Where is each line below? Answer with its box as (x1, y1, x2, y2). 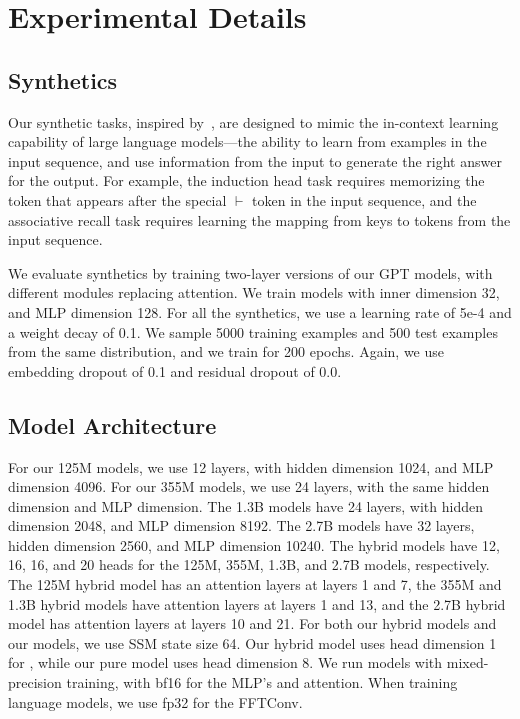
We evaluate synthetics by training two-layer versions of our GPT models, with (8, 262, 493, 283)
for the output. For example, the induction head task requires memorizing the (8, 170, 485, 191)
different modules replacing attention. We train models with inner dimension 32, (8, 282, 500, 303)
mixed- (446, 652, 489, 673)
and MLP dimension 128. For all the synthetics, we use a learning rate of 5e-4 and (8, 301, 512, 322)
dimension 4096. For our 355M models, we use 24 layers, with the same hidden (8, 476, 490, 497)
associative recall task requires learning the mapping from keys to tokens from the (8, 209, 511, 230)
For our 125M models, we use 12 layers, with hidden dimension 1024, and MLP (8, 456, 494, 477)
